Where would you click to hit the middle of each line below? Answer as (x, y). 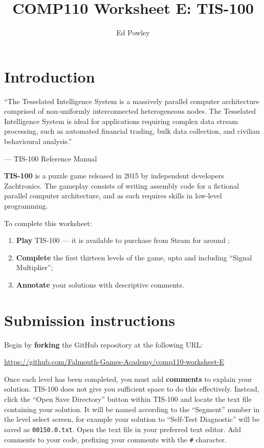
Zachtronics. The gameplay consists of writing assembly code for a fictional (122, 185)
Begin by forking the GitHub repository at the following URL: (104, 344)
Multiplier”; (35, 267)
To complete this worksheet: (48, 223)
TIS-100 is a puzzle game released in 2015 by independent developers (114, 176)
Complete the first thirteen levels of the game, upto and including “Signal (134, 257)
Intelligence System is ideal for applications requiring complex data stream (121, 121)
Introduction (50, 76)
